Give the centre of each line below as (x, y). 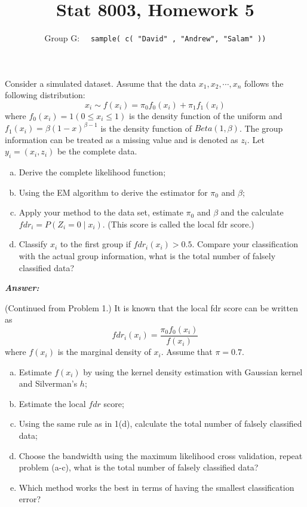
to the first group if (95, 244)
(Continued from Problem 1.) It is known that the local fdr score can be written (151, 307)
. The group (261, 128)
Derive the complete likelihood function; (92, 172)
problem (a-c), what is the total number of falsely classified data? (139, 467)
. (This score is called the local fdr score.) (178, 224)
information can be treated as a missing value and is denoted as (122, 139)
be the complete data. (97, 151)
